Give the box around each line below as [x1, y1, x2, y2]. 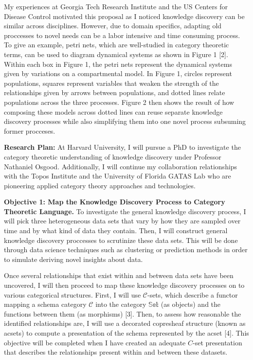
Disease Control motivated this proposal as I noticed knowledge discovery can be [4, 11, 245, 21]
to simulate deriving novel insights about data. [4, 254, 143, 264]
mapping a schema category [4, 299, 87, 309]
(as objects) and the [161, 299, 221, 309]
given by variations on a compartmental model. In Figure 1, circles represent [4, 68, 232, 79]
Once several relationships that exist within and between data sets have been [4, 270, 234, 280]
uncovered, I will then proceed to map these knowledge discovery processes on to [4, 280, 245, 290]
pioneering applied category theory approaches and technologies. [4, 180, 196, 190]
